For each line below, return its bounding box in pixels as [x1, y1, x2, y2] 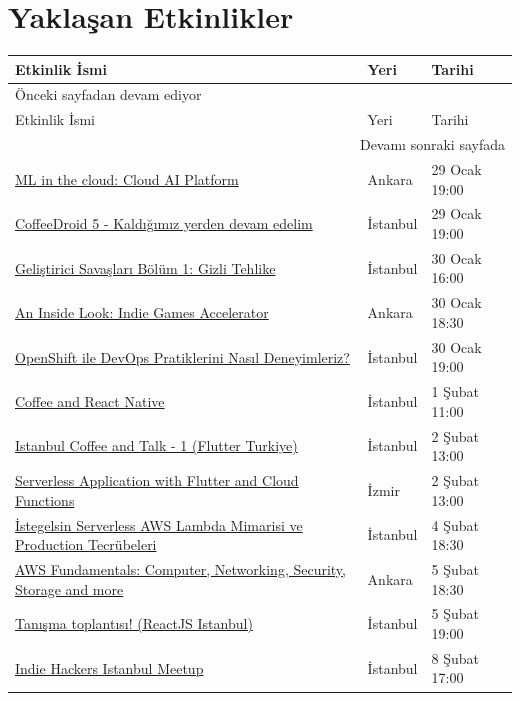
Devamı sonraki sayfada [359, 134, 505, 155]
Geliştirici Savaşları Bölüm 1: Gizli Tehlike [15, 257, 276, 278]
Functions [15, 489, 75, 510]
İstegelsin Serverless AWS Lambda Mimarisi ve [15, 514, 303, 535]
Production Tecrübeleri [15, 534, 157, 555]
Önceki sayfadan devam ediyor [15, 84, 202, 105]
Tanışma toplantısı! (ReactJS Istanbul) [15, 613, 253, 634]
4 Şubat [431, 514, 479, 535]
